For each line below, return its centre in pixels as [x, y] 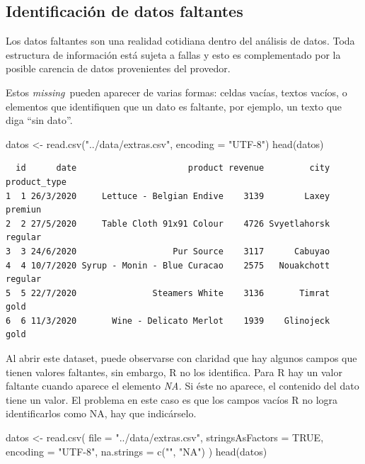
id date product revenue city [173, 168]
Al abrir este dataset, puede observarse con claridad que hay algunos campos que [181, 358]
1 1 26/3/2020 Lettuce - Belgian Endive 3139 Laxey [168, 196]
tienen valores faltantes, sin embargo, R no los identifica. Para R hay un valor [174, 372]
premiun [24, 210]
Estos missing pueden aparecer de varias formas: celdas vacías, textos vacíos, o [176, 92]
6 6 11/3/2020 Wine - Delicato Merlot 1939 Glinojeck [168, 321]
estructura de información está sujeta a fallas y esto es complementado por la [173, 54]
